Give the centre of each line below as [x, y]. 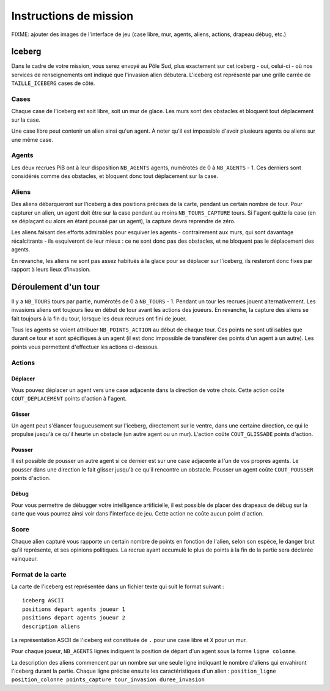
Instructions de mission [72, 16]
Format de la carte [39, 574]
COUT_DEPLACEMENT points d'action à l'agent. [69, 399]
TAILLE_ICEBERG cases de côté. [53, 83]
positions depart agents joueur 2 [74, 618]
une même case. [32, 139]
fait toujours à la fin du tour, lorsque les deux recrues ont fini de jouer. [99, 319]
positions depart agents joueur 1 [74, 609]
